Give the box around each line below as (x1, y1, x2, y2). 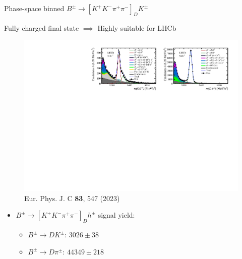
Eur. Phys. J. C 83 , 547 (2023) (24, 192, 120, 203)
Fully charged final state (4, 22, 79, 33)
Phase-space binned (4, 3, 65, 13)
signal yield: (98, 210, 135, 220)
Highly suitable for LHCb (97, 22, 176, 33)
